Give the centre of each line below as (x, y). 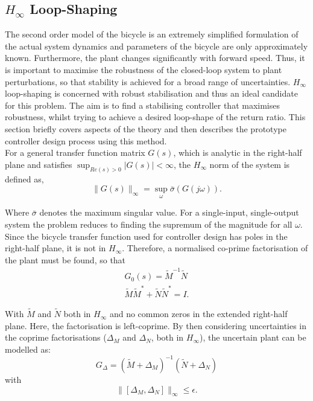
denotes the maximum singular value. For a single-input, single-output (169, 212)
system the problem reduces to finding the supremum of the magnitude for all (149, 224)
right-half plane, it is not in (55, 248)
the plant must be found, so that (65, 259)
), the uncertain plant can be (253, 337)
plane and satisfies (39, 164)
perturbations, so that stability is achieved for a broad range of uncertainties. (148, 81)
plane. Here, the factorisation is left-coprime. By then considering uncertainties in (156, 325)
